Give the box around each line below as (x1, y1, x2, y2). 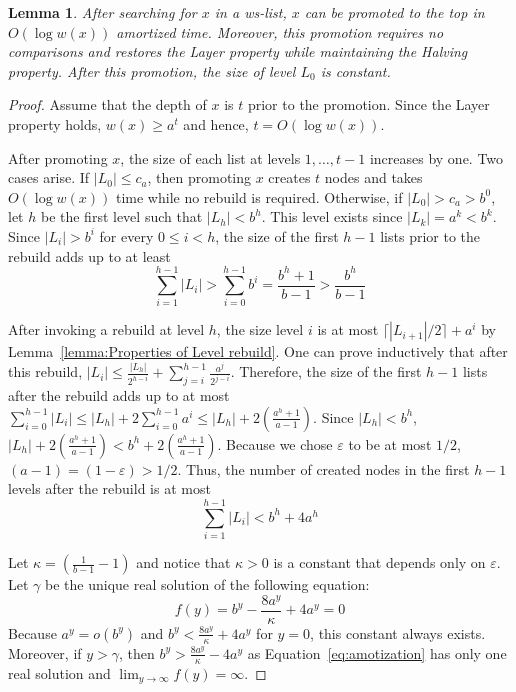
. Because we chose (217, 433, 333, 454)
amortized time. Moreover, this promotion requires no (116, 21, 444, 42)
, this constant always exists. (310, 622, 486, 643)
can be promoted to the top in (304, 2, 485, 22)
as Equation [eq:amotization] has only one (247, 642, 507, 663)
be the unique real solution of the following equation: (45, 574, 370, 595)
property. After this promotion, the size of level (8, 60, 296, 81)
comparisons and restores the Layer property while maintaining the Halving (8, 41, 468, 62)
